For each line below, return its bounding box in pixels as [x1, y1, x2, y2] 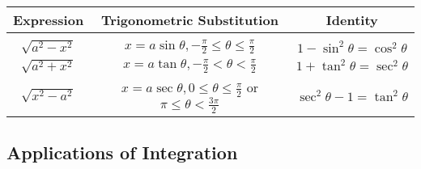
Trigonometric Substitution [100, 11, 279, 29]
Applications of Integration [6, 139, 238, 164]
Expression [13, 11, 84, 29]
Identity [325, 11, 378, 29]
